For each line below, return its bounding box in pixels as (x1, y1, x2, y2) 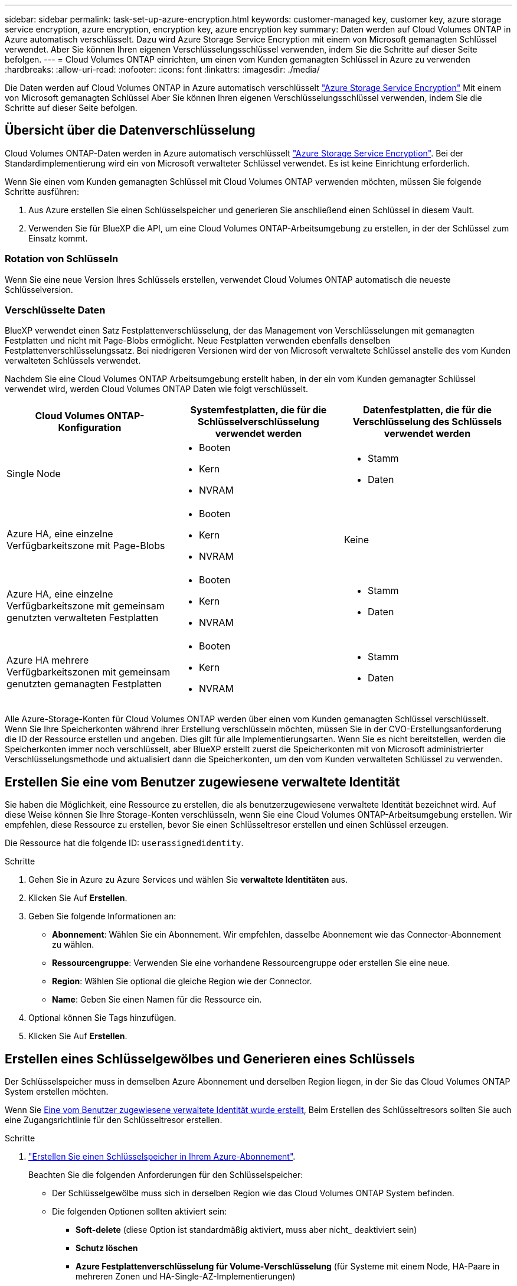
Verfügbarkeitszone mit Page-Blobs (6, 540, 165, 552)
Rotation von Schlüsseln (5, 253, 119, 265)
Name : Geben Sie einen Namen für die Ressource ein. (52, 994, 262, 1005)
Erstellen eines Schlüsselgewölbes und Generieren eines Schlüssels (5, 1051, 415, 1066)
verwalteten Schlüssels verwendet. (5, 355, 141, 366)
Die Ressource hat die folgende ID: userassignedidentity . (5, 838, 244, 848)
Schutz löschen (76, 1243, 138, 1254)
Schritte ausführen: (5, 186, 79, 197)
